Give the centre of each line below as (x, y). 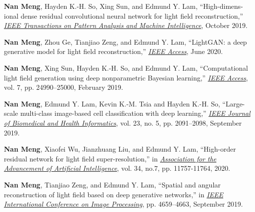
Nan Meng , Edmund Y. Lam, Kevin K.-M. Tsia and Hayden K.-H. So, (112, 103)
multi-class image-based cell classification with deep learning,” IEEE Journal (135, 113)
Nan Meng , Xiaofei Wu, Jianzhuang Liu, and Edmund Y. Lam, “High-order (120, 149)
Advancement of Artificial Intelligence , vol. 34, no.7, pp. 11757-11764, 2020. (117, 168)
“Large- (234, 103)
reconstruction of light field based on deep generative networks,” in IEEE (114, 194)
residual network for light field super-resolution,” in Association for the (110, 158)
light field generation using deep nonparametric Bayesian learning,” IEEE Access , (126, 77)
